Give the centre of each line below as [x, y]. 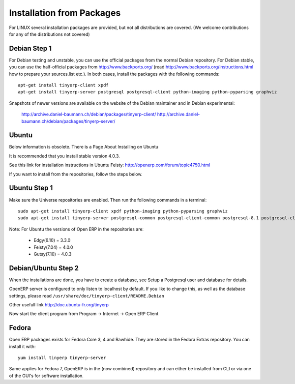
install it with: [22, 346]
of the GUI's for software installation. [46, 376]
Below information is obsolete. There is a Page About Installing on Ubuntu [84, 147]
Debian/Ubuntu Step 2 [44, 268]
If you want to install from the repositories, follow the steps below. [76, 174]
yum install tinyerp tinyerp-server [62, 358]
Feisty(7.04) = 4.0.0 [53, 247]
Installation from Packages [65, 13]
